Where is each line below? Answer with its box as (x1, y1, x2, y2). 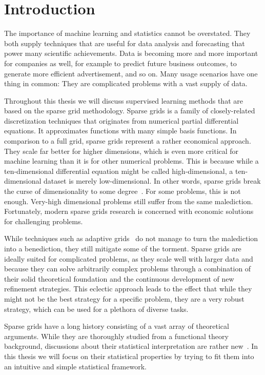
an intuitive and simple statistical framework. (4, 361, 147, 371)
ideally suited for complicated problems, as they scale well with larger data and (4, 253, 253, 264)
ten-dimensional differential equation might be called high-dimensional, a (4, 165, 233, 176)
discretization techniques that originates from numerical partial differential (4, 115, 239, 126)
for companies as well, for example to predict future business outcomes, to (4, 57, 237, 68)
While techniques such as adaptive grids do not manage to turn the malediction (4, 233, 258, 244)
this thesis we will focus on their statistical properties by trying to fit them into (4, 350, 254, 361)
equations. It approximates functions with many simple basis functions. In (4, 125, 237, 136)
